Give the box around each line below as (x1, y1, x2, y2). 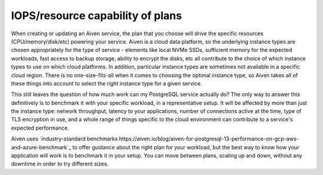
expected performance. (11, 124, 69, 131)
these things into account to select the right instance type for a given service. (11, 79, 203, 87)
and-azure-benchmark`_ (11, 143, 72, 151)
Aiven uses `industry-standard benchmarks (11, 135, 118, 143)
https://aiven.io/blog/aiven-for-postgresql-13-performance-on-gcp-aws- (118, 135, 299, 143)
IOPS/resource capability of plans (11, 9, 182, 22)
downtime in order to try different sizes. (11, 160, 109, 167)
